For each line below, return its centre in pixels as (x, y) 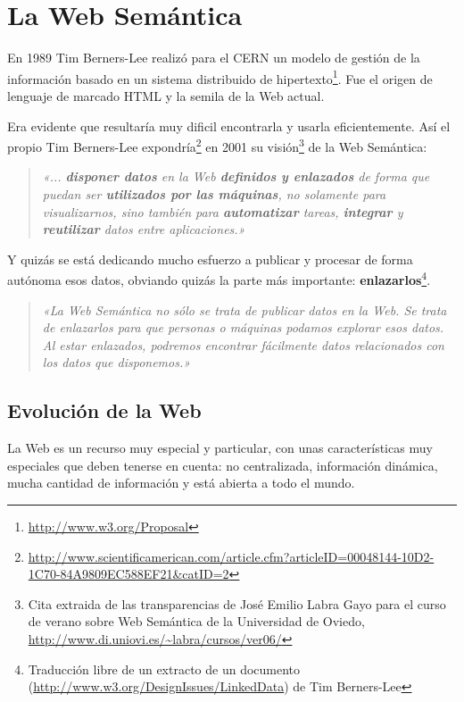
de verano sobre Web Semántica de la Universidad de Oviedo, (196, 621)
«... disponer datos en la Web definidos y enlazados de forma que (236, 176)
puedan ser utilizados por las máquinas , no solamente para (214, 194)
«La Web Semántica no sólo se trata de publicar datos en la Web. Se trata (244, 309)
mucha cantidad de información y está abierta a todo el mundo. (181, 483)
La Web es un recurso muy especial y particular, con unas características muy (220, 448)
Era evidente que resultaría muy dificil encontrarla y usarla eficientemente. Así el (229, 125)
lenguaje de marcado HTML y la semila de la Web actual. (166, 95)
